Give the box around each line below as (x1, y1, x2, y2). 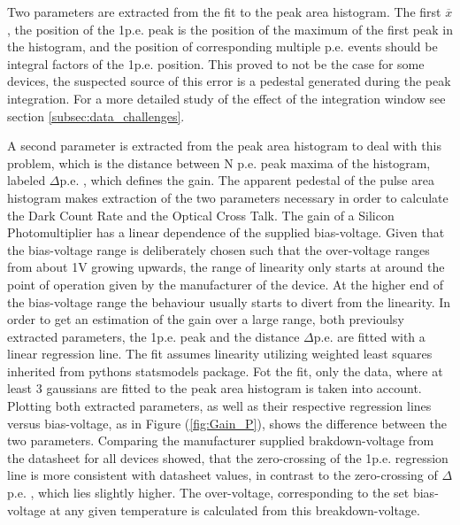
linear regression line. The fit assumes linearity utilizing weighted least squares (7, 344, 433, 363)
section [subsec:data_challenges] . (7, 106, 185, 125)
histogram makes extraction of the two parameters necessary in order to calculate (7, 188, 448, 206)
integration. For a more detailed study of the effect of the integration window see (7, 89, 446, 107)
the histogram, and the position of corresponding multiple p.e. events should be (7, 37, 438, 56)
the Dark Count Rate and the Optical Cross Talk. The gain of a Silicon (7, 205, 395, 224)
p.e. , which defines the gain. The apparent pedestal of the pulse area (59, 171, 434, 189)
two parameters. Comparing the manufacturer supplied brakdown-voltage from (7, 431, 434, 450)
